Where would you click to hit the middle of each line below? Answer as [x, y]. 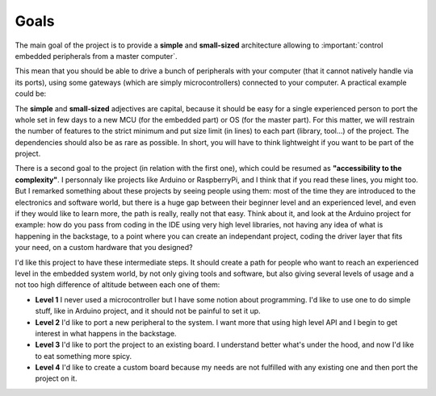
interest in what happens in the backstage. [106, 333]
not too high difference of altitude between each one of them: [117, 285]
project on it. [56, 378]
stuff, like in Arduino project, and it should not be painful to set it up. [148, 311]
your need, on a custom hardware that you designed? [104, 248]
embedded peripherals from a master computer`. [96, 56]
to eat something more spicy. [84, 356]
